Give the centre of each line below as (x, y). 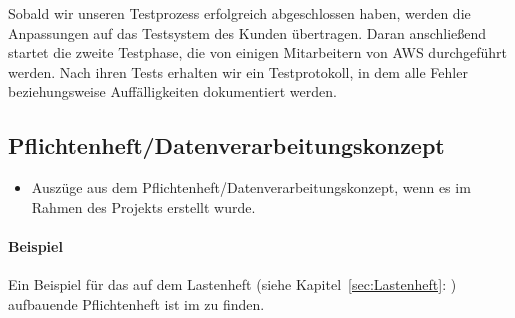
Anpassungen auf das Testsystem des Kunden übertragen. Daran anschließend (247, 32)
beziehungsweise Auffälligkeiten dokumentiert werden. (172, 91)
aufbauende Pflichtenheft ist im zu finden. (136, 303)
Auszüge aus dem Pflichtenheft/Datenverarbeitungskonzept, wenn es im (251, 187)
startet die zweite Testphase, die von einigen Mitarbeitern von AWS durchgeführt (258, 52)
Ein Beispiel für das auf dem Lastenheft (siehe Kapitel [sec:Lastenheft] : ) (232, 284)
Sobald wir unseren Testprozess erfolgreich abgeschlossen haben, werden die (239, 13)
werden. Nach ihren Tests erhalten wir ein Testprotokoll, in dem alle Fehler (238, 71)
